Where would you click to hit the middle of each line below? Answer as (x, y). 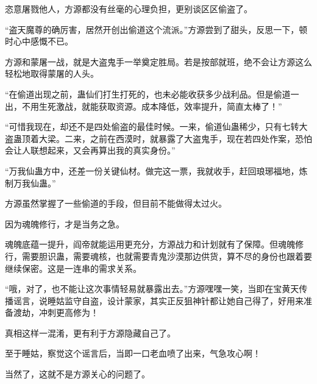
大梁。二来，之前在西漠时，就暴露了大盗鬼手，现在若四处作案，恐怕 (175, 138)
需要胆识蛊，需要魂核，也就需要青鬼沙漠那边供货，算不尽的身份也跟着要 (167, 256)
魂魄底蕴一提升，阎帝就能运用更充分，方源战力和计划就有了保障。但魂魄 (150, 244)
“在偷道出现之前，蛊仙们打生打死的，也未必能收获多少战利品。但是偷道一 (152, 94)
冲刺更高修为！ (69, 312)
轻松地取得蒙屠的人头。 (52, 73)
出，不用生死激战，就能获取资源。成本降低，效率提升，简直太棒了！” (144, 106)
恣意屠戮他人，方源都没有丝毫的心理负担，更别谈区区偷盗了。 (129, 9)
